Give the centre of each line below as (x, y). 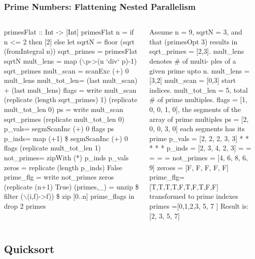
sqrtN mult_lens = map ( (43, 61)
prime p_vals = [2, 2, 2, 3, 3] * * (199, 138)
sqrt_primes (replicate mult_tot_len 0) (64, 119)
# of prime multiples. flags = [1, (198, 99)
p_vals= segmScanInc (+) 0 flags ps (59, 129)
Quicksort (29, 249)
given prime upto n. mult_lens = (199, 70)
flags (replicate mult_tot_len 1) (53, 148)
